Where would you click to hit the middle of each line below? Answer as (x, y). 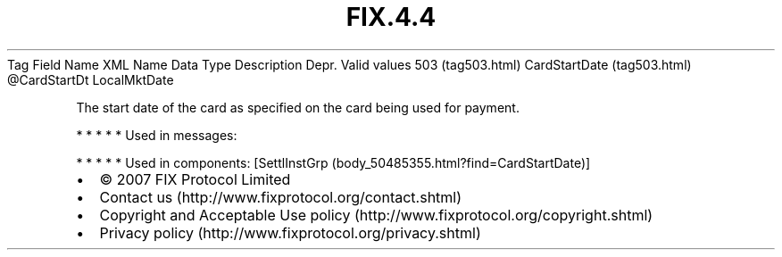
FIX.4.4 (391, 17)
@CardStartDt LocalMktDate (91, 79)
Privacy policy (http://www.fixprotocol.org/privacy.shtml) (290, 232)
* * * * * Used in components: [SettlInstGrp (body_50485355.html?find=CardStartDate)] (333, 162)
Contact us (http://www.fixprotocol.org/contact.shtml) (281, 197)
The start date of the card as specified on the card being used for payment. (298, 107)
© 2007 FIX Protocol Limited (195, 179)
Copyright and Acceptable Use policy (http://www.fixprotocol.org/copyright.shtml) (376, 215)
